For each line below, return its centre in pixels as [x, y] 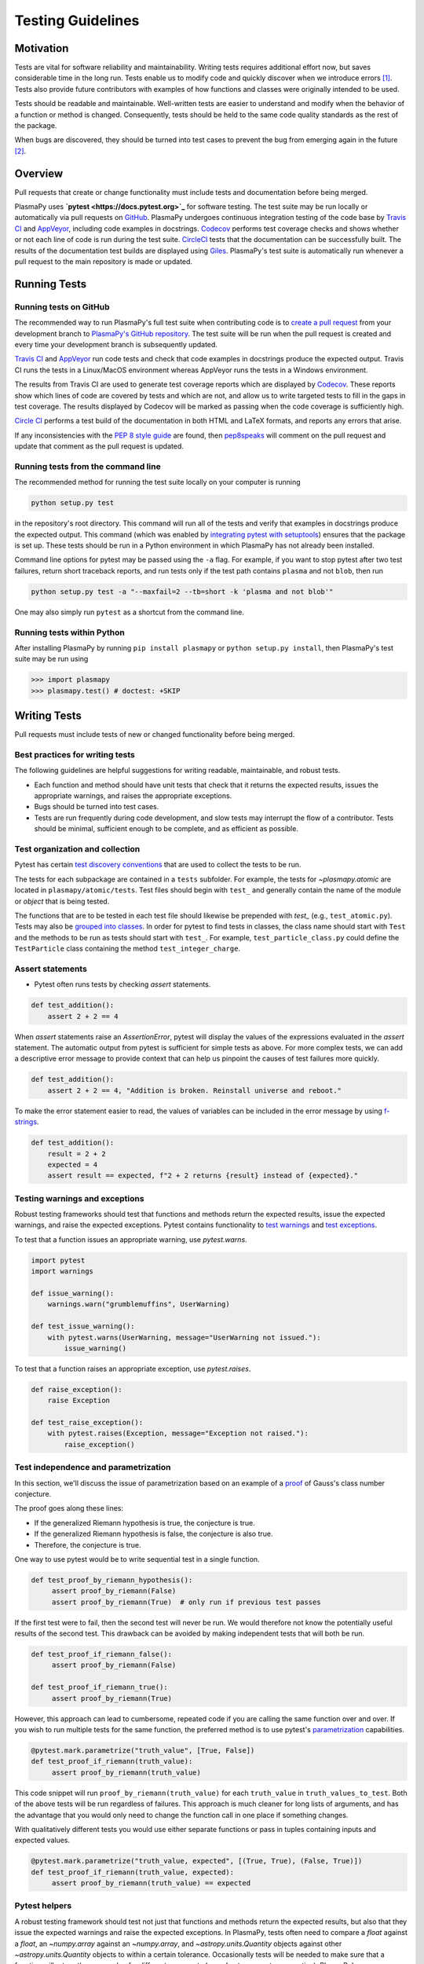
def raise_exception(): [77, 1389]
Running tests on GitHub [62, 306]
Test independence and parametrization [93, 1468]
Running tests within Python [69, 632]
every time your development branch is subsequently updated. [116, 344]
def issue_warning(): [73, 1293]
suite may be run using [51, 659]
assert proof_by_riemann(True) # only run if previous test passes [186, 1602]
